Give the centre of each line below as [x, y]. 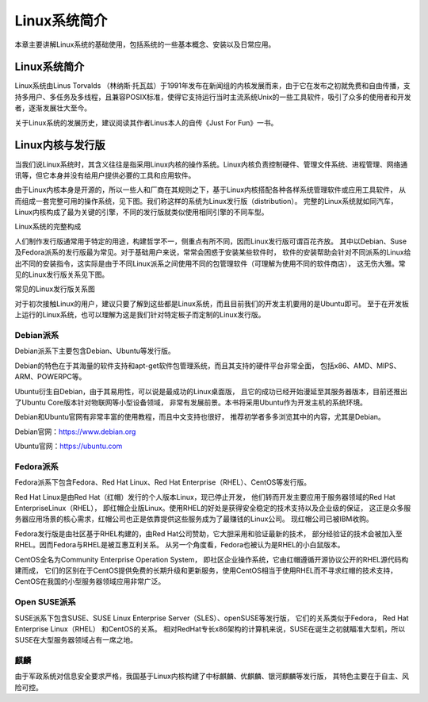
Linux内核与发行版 [60, 146]
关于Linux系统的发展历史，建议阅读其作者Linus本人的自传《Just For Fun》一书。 [146, 122]
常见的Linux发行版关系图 [55, 289]
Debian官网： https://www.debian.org [75, 432]
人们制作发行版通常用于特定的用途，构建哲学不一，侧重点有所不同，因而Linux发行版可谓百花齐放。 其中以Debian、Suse [211, 241]
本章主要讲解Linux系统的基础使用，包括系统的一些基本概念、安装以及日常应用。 [145, 44]
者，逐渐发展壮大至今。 [53, 108]
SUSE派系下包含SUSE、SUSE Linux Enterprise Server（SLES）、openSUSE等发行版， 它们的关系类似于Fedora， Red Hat [212, 618]
